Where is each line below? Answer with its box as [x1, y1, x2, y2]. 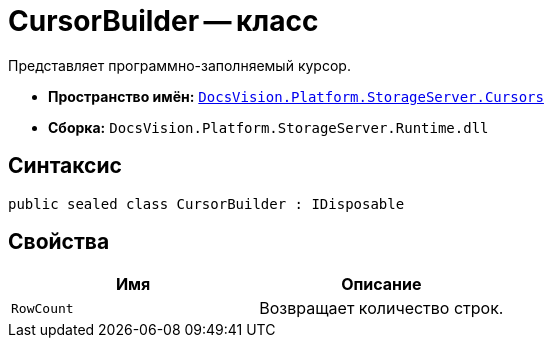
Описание [341, 274, 422, 295]
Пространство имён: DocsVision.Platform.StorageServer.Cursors [48, 87, 544, 105]
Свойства [8, 229, 110, 255]
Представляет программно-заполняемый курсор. [8, 56, 351, 74]
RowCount [11, 300, 74, 316]
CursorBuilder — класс [8, 4, 319, 38]
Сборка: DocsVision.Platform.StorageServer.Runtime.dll [48, 118, 489, 136]
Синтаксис [8, 153, 122, 179]
